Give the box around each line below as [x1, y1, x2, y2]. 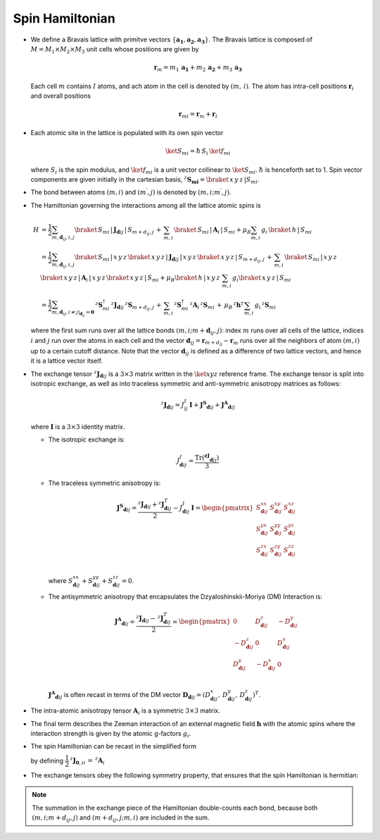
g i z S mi [254, 300, 277, 311]
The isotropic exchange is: [48, 435, 125, 444]
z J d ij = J [160, 400, 184, 410]
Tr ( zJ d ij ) [194, 452, 220, 463]
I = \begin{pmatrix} [191, 503, 254, 512]
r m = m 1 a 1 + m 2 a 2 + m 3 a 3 [153, 63, 243, 73]
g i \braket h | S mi [261, 225, 312, 235]
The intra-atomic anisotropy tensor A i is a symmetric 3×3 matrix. [30, 706, 221, 717]
